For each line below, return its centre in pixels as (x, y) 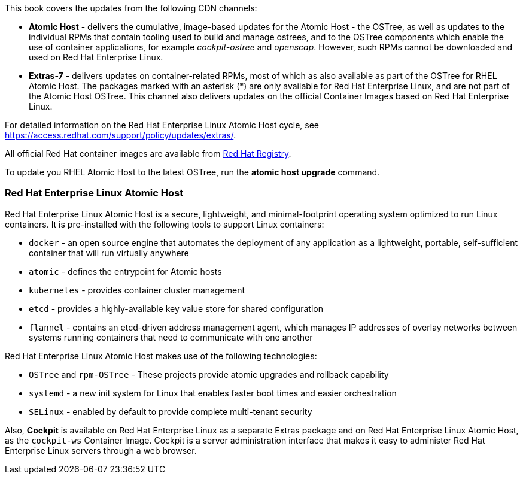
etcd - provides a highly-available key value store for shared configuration (176, 308)
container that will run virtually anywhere (109, 253)
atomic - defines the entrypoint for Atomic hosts (125, 271)
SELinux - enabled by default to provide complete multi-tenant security (171, 411)
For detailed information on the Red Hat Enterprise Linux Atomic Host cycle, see (162, 125)
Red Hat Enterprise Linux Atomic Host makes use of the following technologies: (161, 356)
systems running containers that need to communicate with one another (171, 337)
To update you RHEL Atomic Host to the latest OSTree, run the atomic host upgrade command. (192, 172)
